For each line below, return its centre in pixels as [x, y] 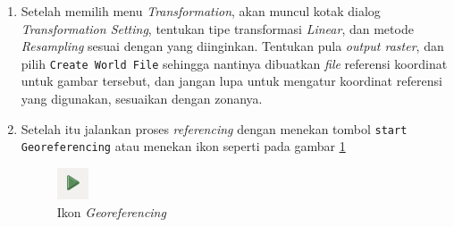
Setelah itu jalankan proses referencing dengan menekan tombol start [214, 128]
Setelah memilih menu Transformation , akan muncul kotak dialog [201, 11]
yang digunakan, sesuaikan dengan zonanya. [142, 99]
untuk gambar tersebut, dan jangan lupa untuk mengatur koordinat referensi [231, 81]
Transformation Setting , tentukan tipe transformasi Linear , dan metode [217, 28]
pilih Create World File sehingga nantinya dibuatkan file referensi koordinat [234, 63]
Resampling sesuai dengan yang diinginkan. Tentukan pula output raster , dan [232, 46]
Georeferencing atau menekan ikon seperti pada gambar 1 [183, 146]
